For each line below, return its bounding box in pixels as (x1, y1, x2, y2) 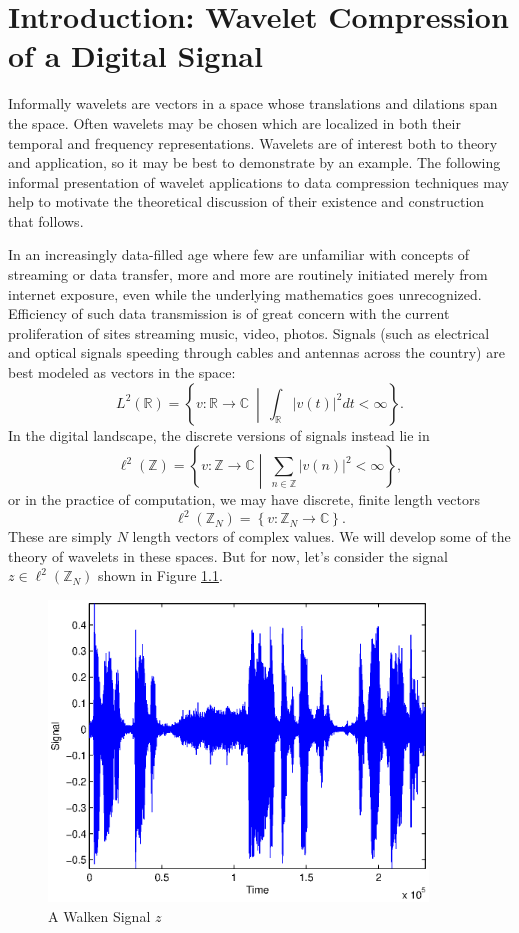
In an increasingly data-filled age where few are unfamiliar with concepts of (8, 244, 470, 265)
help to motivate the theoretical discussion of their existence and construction (8, 191, 485, 212)
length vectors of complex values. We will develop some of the (132, 526, 511, 547)
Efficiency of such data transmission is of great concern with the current (8, 303, 450, 324)
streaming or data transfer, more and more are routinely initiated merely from (8, 264, 488, 285)
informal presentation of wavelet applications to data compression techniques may (8, 171, 509, 192)
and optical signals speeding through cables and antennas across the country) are (8, 342, 505, 363)
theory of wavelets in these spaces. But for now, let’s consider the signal (8, 545, 448, 566)
